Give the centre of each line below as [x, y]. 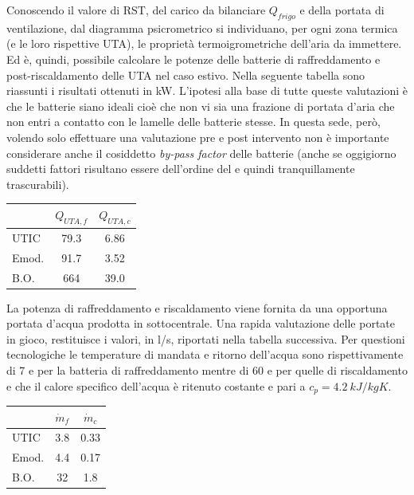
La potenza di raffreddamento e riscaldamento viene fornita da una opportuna [197, 307]
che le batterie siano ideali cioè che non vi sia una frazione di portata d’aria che [201, 106]
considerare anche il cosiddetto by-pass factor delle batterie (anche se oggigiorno [201, 153]
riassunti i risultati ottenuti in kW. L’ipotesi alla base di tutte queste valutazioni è [207, 90]
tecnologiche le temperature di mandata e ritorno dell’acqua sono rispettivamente [205, 354]
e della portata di [342, 10]
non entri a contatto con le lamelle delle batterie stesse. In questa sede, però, [193, 122]
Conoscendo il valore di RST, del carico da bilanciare [136, 10]
